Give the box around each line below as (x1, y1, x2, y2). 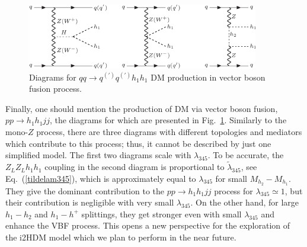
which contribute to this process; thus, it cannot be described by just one (5, 137, 271, 149)
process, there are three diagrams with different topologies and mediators (36, 126, 302, 138)
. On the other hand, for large (190, 196, 299, 208)
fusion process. (29, 82, 82, 95)
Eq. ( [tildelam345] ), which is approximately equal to (5, 172, 196, 184)
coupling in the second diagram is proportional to (44, 161, 225, 173)
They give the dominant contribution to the (5, 184, 165, 197)
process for (214, 184, 253, 197)
